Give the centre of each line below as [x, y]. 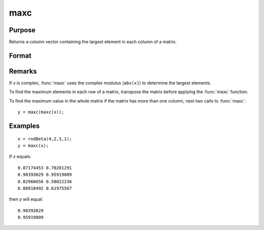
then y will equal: [26, 199]
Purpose [22, 30]
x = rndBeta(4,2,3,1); [45, 139]
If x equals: [20, 157]
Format [20, 55]
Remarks [23, 71]
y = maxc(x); [33, 146]
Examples [24, 126]
